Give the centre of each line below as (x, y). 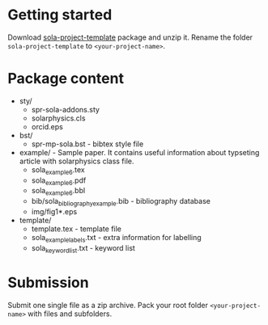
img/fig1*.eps (54, 212)
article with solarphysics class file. (77, 161)
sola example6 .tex (58, 170)
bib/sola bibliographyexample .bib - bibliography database (121, 202)
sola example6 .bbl (58, 192)
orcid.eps (47, 126)
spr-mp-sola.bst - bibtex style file (87, 144)
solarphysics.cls (58, 118)
